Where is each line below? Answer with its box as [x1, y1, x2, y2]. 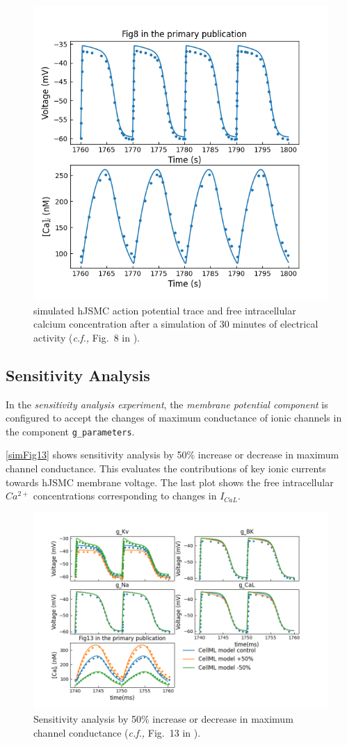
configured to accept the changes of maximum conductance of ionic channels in [6, 410, 342, 425]
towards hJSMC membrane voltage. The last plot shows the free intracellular [6, 474, 334, 489]
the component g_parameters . [6, 424, 135, 438]
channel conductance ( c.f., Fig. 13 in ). [33, 725, 201, 739]
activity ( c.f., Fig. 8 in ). [33, 330, 140, 344]
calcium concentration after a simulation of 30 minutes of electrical [33, 317, 318, 331]
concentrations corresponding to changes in [33, 488, 217, 503]
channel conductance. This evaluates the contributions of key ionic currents [6, 461, 326, 476]
